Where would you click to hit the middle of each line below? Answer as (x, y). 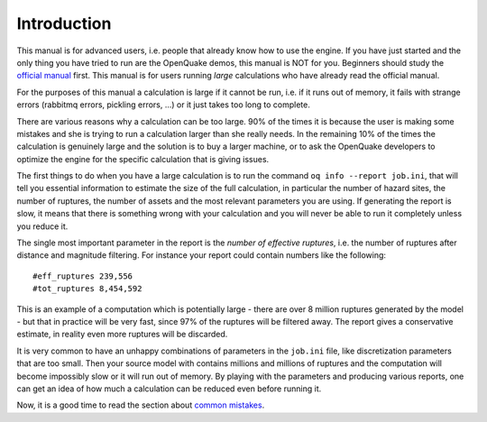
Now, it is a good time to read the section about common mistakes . (141, 405)
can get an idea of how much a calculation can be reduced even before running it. (169, 389)
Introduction (64, 23)
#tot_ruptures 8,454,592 (87, 289)
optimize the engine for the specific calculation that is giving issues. (143, 159)
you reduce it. (42, 226)
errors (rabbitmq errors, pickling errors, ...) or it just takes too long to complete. (164, 105)
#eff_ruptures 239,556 (83, 276)
